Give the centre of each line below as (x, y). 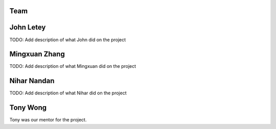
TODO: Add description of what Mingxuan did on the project (73, 66)
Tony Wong (28, 108)
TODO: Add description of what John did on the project (68, 40)
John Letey (28, 27)
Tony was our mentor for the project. (48, 120)
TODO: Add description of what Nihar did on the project (68, 93)
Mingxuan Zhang (37, 54)
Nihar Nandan (32, 81)
